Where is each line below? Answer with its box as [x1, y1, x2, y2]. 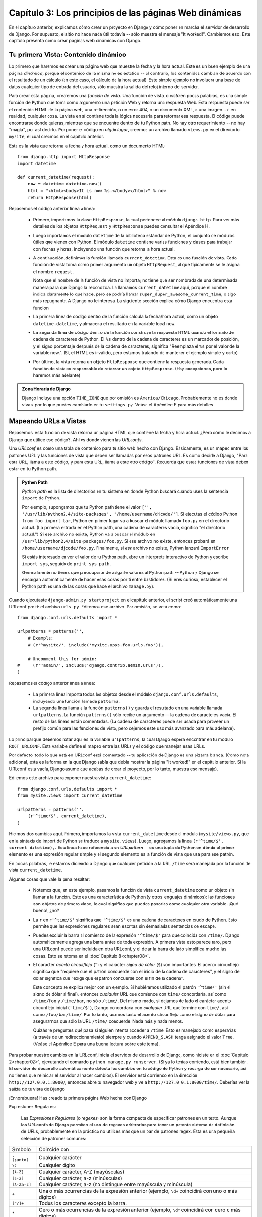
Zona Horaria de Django [22, 386, 71, 392]
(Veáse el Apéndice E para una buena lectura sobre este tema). [33, 1041, 160, 1047]
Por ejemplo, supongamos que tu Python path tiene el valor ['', [22, 504, 152, 510]
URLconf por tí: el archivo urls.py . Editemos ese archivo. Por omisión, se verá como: [9, 604, 181, 609]
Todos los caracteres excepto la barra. [39, 1200, 127, 1207]
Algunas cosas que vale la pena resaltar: [9, 876, 90, 882]
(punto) [12, 1157, 29, 1162]
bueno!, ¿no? [33, 908, 59, 914]
